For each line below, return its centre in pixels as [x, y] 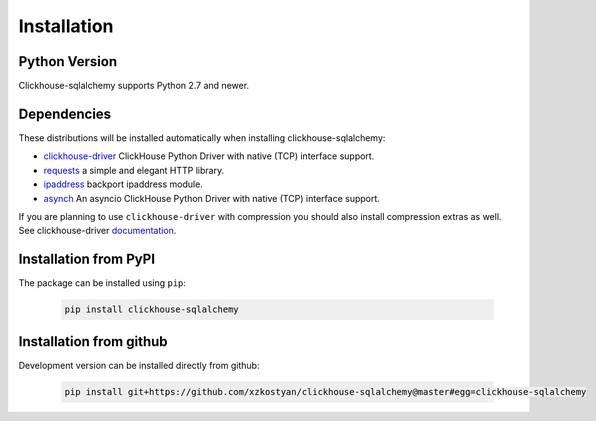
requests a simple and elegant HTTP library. [134, 170]
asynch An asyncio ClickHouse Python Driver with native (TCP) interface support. [211, 198]
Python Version [68, 61]
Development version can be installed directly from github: [139, 365]
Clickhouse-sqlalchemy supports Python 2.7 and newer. [134, 86]
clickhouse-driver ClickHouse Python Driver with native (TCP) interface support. [209, 156]
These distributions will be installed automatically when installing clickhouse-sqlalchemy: [202, 137]
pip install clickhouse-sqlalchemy [151, 309]
